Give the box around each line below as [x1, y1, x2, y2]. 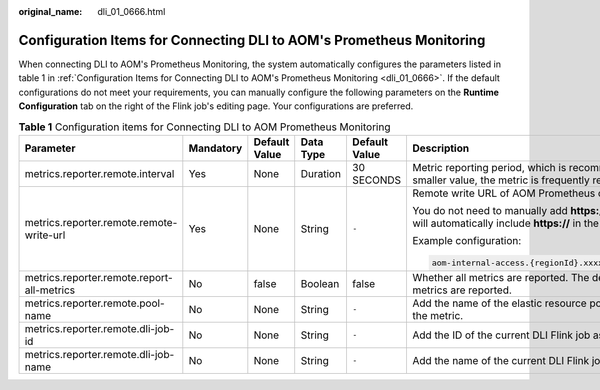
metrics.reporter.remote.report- [24, 270, 174, 284]
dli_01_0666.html [97, 6, 166, 17]
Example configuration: [412, 233, 522, 247]
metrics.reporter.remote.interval [24, 166, 175, 180]
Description [412, 141, 470, 155]
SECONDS [351, 173, 402, 187]
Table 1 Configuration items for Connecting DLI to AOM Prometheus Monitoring [18, 120, 391, 134]
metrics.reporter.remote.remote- [24, 215, 178, 229]
